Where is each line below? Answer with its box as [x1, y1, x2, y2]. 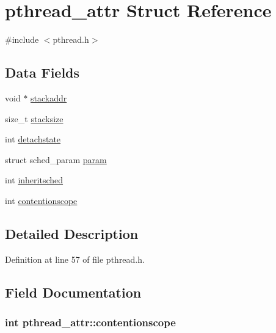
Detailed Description [5, 224, 139, 243]
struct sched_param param [5, 153, 107, 166]
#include [5, 33, 39, 46]
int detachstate [5, 133, 61, 145]
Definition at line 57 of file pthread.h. [5, 252, 145, 265]
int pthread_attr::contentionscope [5, 314, 176, 329]
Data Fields [5, 63, 80, 82]
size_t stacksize [5, 112, 64, 125]
